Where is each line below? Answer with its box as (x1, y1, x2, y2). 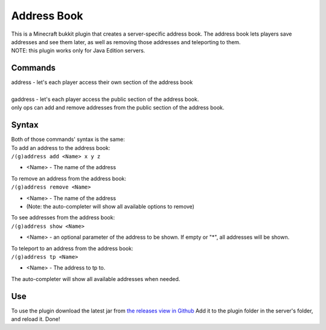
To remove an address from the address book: (11, 175, 127, 182)
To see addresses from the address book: (11, 214, 115, 221)
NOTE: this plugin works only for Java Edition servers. (11, 47, 145, 54)
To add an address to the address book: (11, 144, 110, 151)
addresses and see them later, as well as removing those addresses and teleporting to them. (11, 38, 241, 45)
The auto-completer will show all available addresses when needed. (11, 275, 181, 282)
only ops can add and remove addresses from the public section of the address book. (11, 104, 225, 111)
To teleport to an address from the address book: (11, 245, 133, 252)
